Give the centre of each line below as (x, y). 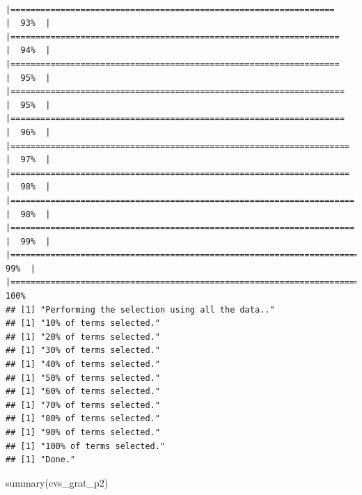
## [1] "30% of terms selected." (83, 351)
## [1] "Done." (41, 460)
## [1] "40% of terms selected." (83, 364)
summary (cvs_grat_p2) (57, 482)
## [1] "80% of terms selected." (83, 419)
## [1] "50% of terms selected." (83, 378)
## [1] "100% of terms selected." (86, 446)
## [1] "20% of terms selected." (83, 337)
